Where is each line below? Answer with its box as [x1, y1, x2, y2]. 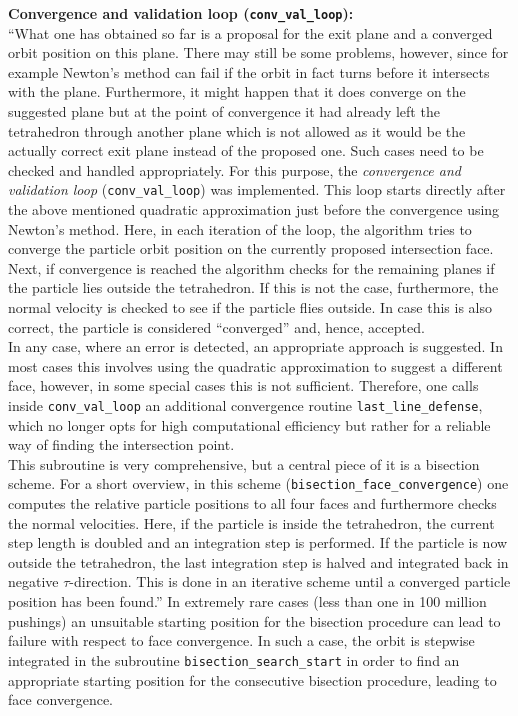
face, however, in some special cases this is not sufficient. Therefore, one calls [8, 375, 479, 396]
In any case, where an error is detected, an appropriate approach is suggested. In [8, 336, 503, 357]
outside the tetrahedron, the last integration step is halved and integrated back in [8, 551, 509, 572]
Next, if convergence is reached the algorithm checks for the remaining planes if [8, 257, 495, 278]
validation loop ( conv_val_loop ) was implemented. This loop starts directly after [8, 179, 506, 200]
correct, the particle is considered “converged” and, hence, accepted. [8, 316, 425, 337]
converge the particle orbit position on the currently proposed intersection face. [8, 238, 494, 259]
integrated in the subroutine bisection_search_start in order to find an [8, 649, 460, 670]
